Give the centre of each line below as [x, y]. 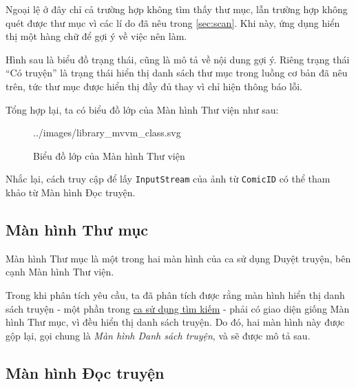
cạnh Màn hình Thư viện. [60, 272]
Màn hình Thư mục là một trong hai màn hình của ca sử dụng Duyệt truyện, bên [178, 258]
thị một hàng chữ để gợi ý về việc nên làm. [96, 36]
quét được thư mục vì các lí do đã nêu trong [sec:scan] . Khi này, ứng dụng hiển [173, 22]
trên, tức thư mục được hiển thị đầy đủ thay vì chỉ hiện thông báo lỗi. [154, 86]
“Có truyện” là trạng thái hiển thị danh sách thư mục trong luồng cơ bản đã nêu [177, 73]
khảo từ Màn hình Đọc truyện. [71, 192]
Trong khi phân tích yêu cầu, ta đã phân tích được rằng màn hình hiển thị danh [175, 294]
